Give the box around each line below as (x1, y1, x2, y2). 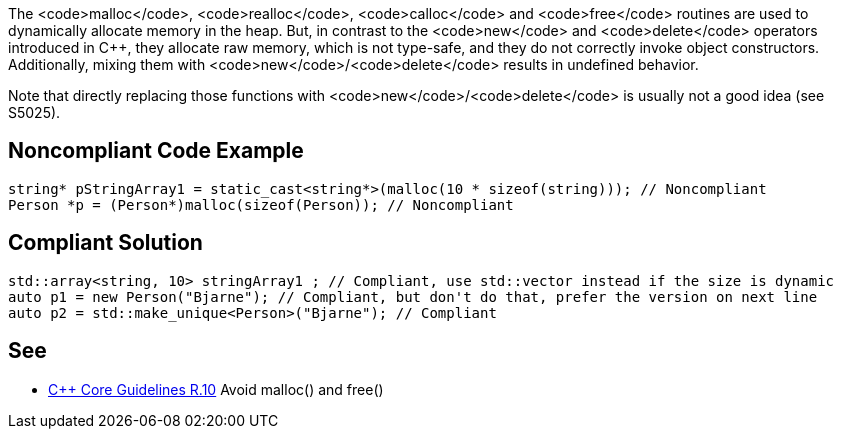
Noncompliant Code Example (8, 138, 304, 164)
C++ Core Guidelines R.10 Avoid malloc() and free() (48, 380, 384, 398)
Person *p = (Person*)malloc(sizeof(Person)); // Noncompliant (8, 196, 514, 213)
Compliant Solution (8, 230, 203, 256)
